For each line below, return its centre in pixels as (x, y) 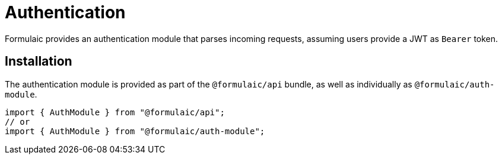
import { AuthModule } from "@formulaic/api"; (115, 112)
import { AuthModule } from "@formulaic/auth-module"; (135, 131)
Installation (39, 61)
